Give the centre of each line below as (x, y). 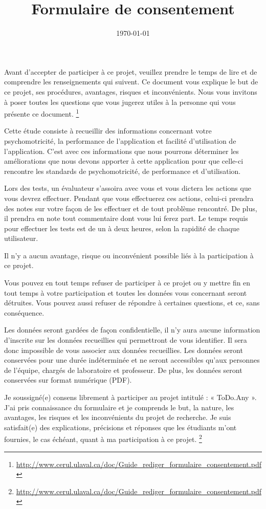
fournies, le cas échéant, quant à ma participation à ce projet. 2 (103, 438)
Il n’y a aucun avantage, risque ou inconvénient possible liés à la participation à (129, 255)
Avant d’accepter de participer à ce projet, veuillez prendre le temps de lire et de (131, 71)
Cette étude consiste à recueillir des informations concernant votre (108, 131)
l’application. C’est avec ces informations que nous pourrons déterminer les (121, 151)
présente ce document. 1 (42, 113)
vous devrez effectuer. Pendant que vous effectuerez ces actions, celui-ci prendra (129, 198)
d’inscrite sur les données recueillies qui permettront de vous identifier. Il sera (126, 340)
